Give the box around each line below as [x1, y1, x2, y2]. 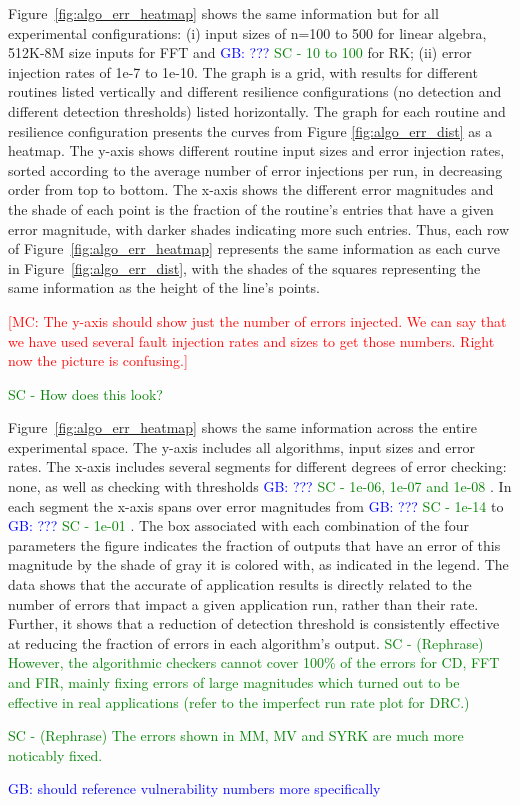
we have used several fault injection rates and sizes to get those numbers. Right [8, 330, 495, 351]
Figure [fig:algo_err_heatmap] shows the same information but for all [8, 3, 439, 23]
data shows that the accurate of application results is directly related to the [8, 574, 472, 595]
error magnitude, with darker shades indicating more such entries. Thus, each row [8, 218, 510, 239]
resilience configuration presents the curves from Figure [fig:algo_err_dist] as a [8, 120, 493, 141]
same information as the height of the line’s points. [8, 277, 320, 298]
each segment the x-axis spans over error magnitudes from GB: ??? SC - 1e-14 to [8, 495, 504, 516]
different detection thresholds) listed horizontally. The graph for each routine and [8, 100, 506, 121]
